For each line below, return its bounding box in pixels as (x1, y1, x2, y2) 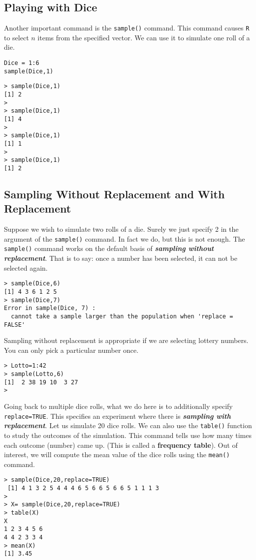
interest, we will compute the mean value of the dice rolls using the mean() (4, 449, 230, 460)
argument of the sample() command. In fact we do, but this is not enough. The (4, 233, 245, 244)
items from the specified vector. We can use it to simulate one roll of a (37, 32, 250, 42)
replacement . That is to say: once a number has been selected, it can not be (4, 253, 237, 263)
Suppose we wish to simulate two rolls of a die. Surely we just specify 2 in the (4, 224, 239, 234)
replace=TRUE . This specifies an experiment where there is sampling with (4, 410, 231, 421)
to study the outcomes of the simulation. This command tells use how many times (4, 430, 252, 440)
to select (4, 32, 29, 42)
